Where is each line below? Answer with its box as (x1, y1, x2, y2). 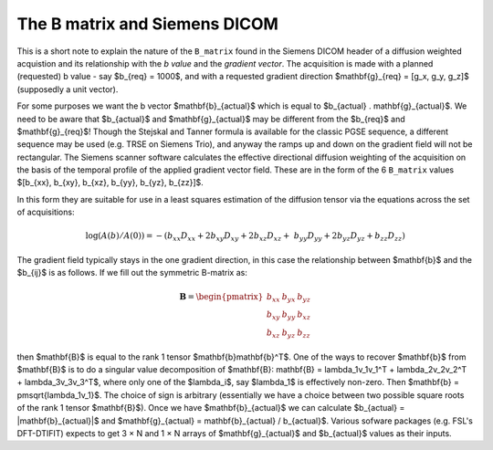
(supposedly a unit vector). (16, 83, 119, 95)
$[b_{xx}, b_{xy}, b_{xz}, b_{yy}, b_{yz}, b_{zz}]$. (16, 177, 205, 188)
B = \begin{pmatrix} (179, 291, 264, 301)
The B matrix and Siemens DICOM (16, 14, 278, 34)
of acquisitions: (16, 206, 75, 218)
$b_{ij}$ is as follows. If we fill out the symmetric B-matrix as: (16, 267, 248, 278)
